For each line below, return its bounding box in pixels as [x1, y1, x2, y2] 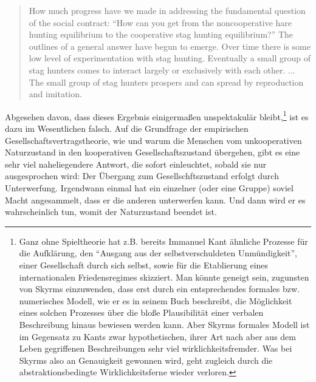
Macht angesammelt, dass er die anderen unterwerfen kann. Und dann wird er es [5, 193, 306, 206]
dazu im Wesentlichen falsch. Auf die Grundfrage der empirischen [5, 122, 249, 134]
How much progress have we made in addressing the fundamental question [29, 4, 306, 16]
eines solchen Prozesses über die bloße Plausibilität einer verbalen [19, 306, 264, 319]
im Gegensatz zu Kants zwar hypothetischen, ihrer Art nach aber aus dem [19, 330, 296, 343]
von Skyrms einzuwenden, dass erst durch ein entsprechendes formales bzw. [19, 282, 300, 295]
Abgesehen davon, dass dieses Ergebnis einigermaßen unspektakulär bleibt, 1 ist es [5, 108, 309, 123]
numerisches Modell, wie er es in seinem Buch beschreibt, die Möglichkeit [19, 294, 292, 307]
